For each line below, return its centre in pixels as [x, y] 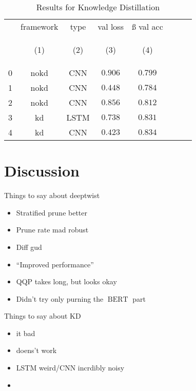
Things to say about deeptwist [52, 195]
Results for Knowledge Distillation [98, 7]
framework [40, 26]
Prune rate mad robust [52, 230]
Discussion [42, 171]
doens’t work [36, 350]
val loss [111, 26]
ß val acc [147, 26]
